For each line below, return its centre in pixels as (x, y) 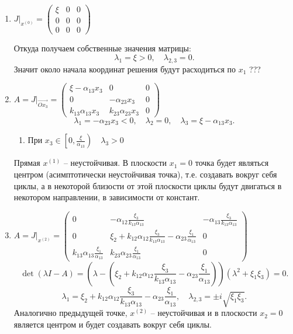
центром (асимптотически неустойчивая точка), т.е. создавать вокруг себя (145, 174)
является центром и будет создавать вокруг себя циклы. (113, 324)
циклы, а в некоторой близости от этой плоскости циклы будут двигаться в (148, 185)
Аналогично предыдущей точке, (70, 313)
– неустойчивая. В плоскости (115, 163)
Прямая (27, 163)
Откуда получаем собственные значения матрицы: (102, 48)
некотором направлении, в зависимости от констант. (107, 197)
